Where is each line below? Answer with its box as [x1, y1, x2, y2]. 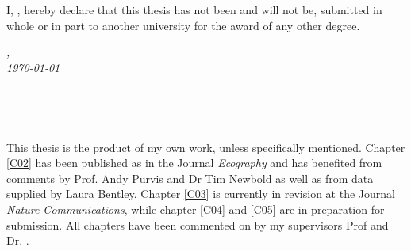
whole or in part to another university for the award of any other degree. [6, 17, 360, 33]
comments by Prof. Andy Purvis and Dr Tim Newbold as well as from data [6, 169, 374, 186]
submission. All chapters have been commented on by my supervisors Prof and [6, 216, 389, 233]
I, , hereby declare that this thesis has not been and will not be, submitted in [6, 2, 382, 17]
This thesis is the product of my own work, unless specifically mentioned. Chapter [6, 139, 405, 155]
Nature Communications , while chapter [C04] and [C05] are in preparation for [6, 200, 385, 217]
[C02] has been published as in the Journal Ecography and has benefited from [6, 154, 382, 171]
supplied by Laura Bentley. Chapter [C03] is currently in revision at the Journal [6, 185, 395, 202]
